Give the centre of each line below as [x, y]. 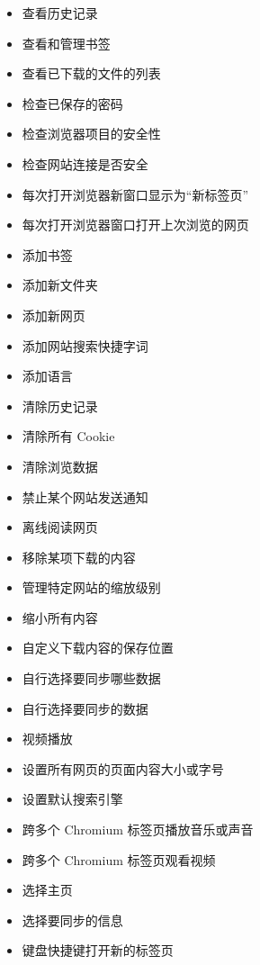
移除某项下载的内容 [79, 557]
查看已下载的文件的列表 [91, 73]
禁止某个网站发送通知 [85, 496]
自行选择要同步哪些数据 [91, 678]
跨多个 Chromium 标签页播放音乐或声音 [138, 830]
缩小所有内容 [60, 617]
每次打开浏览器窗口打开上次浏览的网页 [135, 225]
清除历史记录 [60, 406]
